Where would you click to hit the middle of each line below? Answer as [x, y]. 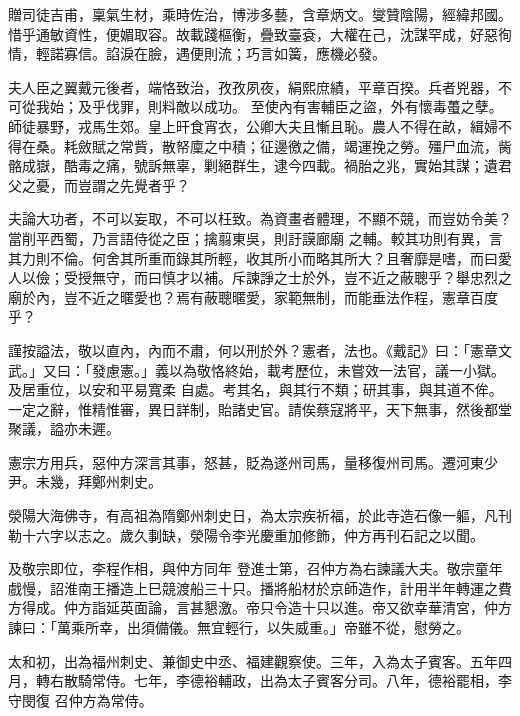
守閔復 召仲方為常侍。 [80, 699]
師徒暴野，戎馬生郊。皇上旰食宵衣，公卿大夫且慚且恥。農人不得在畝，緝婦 [253, 125]
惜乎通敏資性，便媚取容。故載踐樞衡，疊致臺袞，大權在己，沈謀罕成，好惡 [253, 33]
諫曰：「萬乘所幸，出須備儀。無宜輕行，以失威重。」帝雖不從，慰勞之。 [239, 627]
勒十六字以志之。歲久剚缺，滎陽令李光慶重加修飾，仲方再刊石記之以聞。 [246, 534]
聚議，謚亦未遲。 [64, 428]
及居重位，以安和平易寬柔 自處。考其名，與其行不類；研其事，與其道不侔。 [255, 389]
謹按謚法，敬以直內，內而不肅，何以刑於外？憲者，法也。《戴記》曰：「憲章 [253, 349]
